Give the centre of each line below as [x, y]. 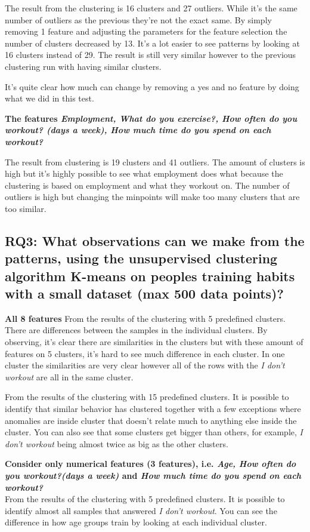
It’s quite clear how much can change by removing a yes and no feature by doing [152, 86]
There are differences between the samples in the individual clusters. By [136, 330]
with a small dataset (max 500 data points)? [144, 293]
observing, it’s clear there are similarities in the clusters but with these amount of [154, 342]
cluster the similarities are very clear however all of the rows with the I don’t [145, 365]
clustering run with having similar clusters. [83, 66]
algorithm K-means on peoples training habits [150, 276]
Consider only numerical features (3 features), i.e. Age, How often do [151, 464]
